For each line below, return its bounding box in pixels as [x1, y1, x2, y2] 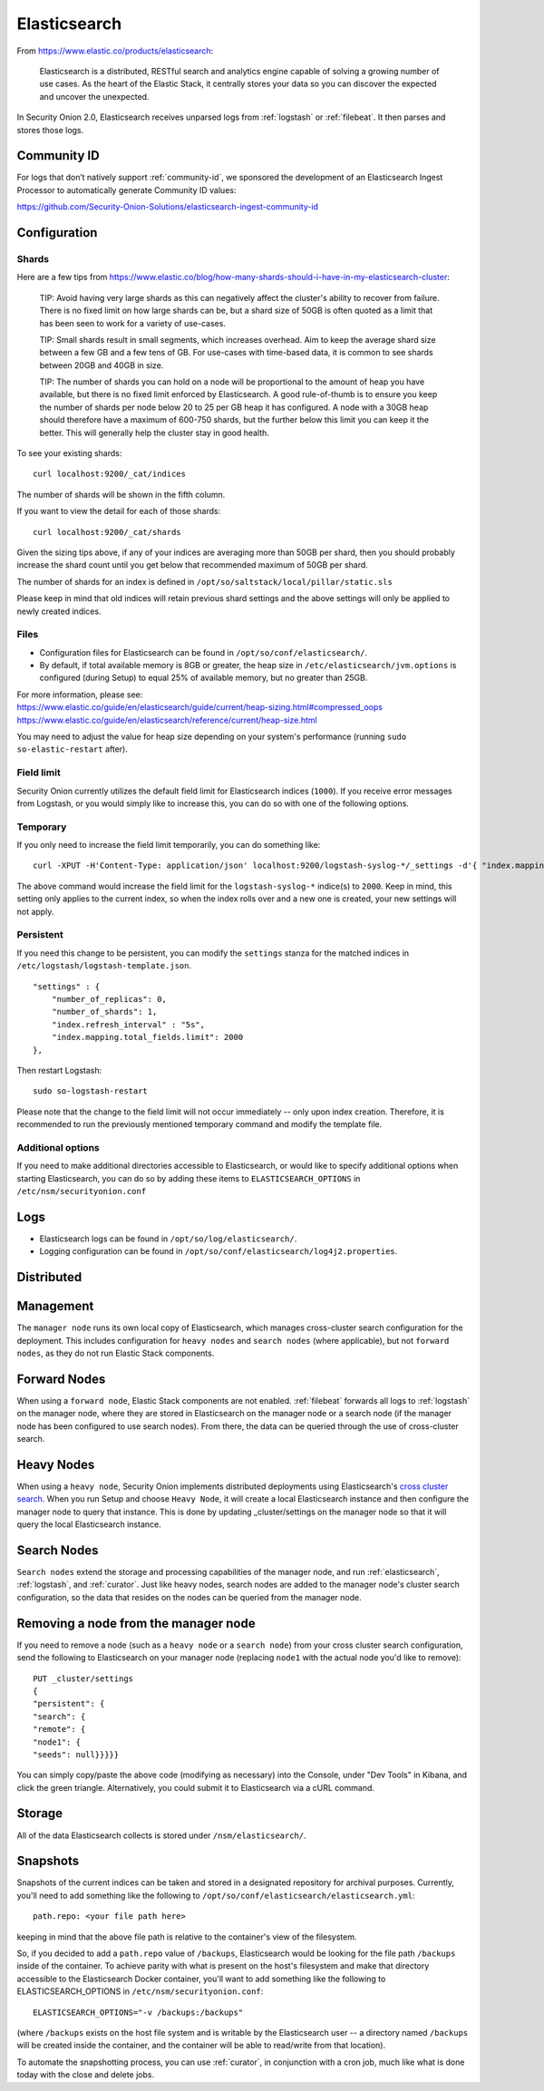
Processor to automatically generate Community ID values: [16, 184, 237, 195]
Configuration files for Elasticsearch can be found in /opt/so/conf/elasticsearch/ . [39, 647, 368, 657]
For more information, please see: [16, 689, 143, 700]
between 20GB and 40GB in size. [39, 359, 164, 371]
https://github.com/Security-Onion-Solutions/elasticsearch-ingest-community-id [16, 201, 319, 212]
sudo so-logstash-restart [33, 1086, 149, 1096]
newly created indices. [16, 606, 102, 617]
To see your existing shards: [16, 448, 122, 459]
